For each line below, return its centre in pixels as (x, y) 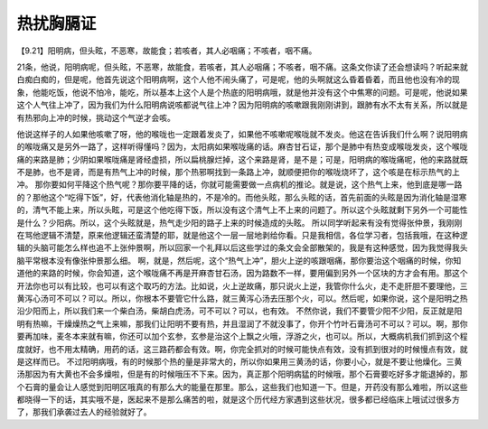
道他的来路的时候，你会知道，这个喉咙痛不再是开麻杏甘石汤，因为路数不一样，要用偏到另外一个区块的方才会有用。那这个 (242, 273)
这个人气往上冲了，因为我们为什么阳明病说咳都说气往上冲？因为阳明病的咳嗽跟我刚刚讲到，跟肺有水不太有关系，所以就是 (242, 105)
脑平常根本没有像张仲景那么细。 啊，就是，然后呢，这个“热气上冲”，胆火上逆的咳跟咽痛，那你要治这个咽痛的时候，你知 (239, 260)
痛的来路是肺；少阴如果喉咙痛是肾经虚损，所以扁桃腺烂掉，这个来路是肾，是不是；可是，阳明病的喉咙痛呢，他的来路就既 (242, 159)
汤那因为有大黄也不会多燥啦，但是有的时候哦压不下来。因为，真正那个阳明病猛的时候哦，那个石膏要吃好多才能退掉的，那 (242, 374)
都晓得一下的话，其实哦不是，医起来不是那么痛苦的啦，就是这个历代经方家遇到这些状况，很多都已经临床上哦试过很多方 (238, 400)
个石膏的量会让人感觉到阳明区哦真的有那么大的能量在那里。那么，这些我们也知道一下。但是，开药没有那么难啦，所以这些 (242, 387)
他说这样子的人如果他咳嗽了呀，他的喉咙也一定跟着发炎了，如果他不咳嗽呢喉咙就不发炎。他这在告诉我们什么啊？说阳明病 (242, 134)
